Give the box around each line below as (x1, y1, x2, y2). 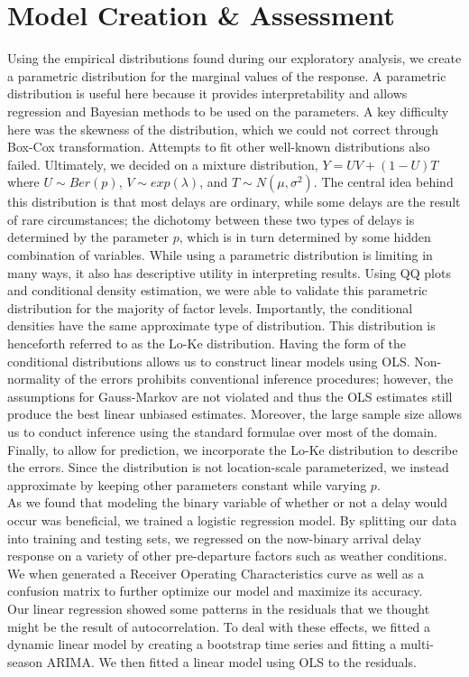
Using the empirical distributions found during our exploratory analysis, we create (7, 49, 462, 68)
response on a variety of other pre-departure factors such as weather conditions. (7, 546, 447, 565)
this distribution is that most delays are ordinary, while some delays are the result (7, 192, 461, 211)
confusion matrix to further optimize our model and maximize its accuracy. (7, 581, 423, 600)
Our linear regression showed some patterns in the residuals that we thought (7, 598, 430, 617)
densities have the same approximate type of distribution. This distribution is (7, 316, 436, 335)
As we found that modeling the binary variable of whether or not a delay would (7, 493, 447, 512)
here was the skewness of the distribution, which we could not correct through (7, 119, 439, 138)
